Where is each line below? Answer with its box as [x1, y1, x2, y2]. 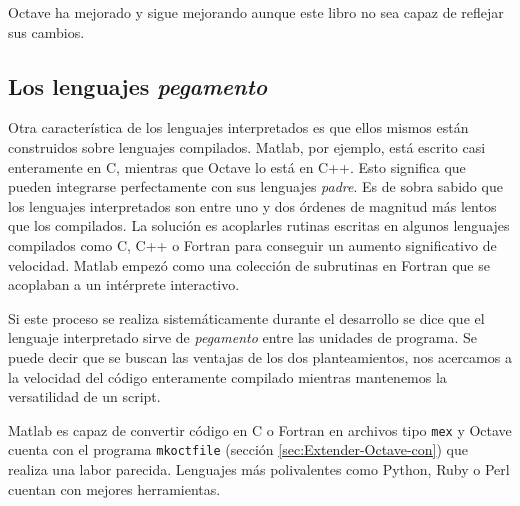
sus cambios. [8, 21, 85, 42]
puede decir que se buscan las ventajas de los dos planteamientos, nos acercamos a [8, 346, 512, 367]
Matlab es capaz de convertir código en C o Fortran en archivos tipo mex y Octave [8, 419, 512, 440]
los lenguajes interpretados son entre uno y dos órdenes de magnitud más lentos [8, 195, 497, 216]
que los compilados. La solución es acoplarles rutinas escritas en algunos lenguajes [8, 215, 510, 236]
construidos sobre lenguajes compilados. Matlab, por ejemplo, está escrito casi [8, 136, 486, 157]
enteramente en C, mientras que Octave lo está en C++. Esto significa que [8, 156, 466, 177]
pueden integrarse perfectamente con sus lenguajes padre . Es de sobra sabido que [8, 176, 503, 197]
